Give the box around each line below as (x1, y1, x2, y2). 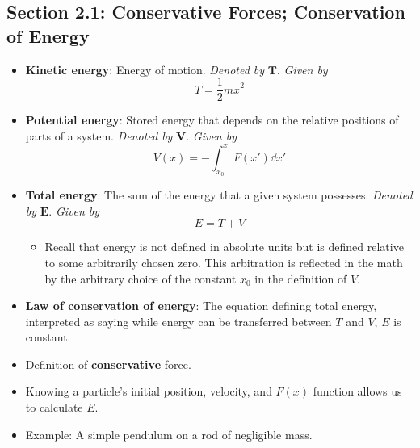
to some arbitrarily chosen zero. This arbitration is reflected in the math (44, 253, 403, 270)
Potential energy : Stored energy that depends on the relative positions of (25, 111, 399, 128)
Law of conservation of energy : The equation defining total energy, (25, 297, 377, 314)
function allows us (313, 383, 402, 400)
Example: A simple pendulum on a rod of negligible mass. (25, 425, 313, 442)
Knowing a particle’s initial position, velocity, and (25, 383, 272, 400)
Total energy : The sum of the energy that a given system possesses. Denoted (25, 186, 413, 203)
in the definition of (254, 270, 347, 287)
